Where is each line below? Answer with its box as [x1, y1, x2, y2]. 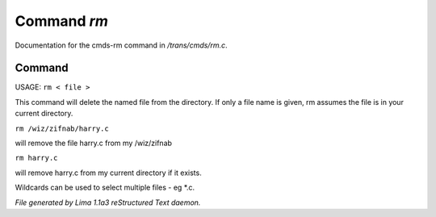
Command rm [15, 12, 109, 30]
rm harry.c [15, 153, 58, 163]
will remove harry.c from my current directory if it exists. [15, 168, 202, 177]
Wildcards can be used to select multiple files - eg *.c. [15, 182, 195, 193]
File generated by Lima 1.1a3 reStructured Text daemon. [15, 198, 201, 207]
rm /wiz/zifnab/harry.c [15, 123, 109, 133]
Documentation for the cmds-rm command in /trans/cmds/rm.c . [15, 40, 228, 50]
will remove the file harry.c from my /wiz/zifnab [15, 138, 173, 148]
